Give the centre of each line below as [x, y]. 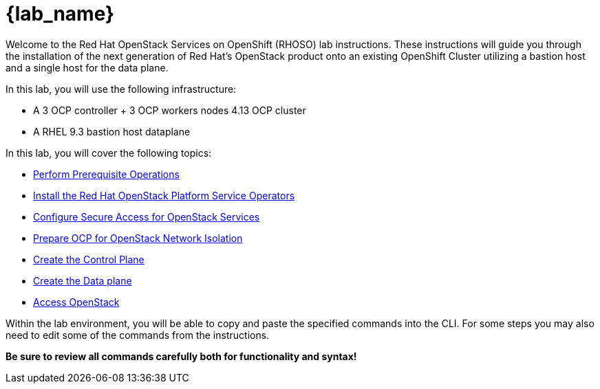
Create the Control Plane [89, 259]
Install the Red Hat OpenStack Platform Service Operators [164, 195]
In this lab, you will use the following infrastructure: [121, 89]
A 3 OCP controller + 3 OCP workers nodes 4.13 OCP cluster [170, 110]
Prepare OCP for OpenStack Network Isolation [138, 238]
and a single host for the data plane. [87, 67]
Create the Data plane [83, 280]
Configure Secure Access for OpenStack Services [147, 216]
